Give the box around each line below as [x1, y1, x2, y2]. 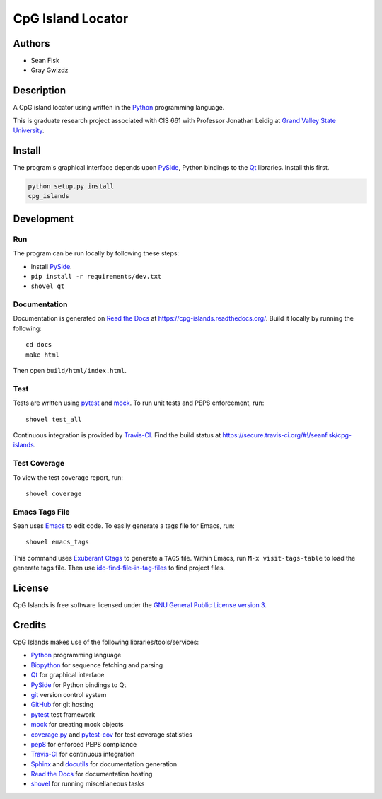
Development [13, 212, 74, 224]
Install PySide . [30, 262, 72, 270]
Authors [13, 38, 50, 50]
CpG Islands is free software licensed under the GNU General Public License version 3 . [13, 601, 267, 609]
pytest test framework [30, 710, 95, 718]
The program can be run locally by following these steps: [13, 249, 180, 258]
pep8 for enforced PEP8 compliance [30, 740, 137, 748]
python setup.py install [28, 183, 115, 190]
